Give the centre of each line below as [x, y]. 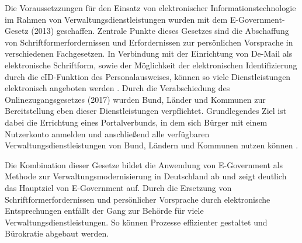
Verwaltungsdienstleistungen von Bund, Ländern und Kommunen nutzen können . [152, 145]
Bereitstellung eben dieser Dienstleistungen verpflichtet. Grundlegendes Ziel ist [146, 111]
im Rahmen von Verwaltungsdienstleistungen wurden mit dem [116, 19]
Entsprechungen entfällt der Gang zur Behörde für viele [104, 211]
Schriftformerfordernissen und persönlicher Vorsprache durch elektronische [138, 199]
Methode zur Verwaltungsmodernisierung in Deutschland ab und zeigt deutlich [146, 176]
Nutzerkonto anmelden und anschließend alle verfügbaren [107, 133]
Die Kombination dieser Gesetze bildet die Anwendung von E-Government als [144, 164]
